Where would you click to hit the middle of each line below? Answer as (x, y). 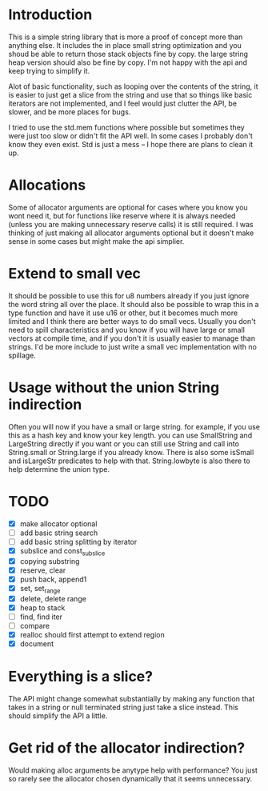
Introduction (50, 15)
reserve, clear (43, 570)
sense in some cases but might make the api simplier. (96, 241)
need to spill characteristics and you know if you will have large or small (127, 330)
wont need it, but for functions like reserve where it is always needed (122, 216)
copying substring (50, 561)
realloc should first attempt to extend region (92, 634)
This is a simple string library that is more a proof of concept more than (126, 37)
